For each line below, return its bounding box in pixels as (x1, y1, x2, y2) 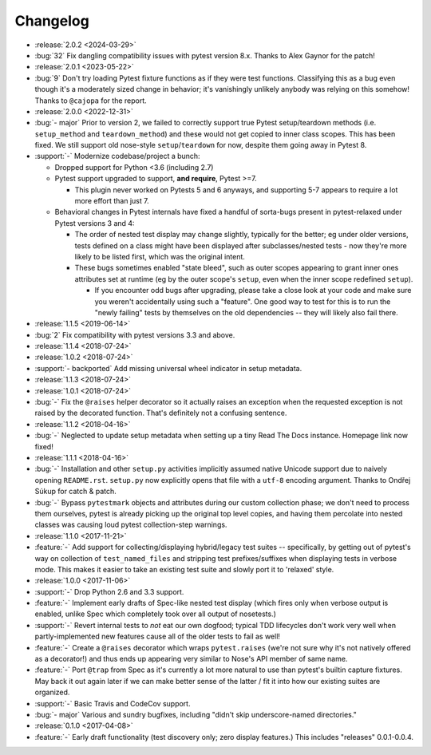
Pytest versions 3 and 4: (54, 218, 135, 227)
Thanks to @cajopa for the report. (34, 96, 147, 105)
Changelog (14, 12, 89, 30)
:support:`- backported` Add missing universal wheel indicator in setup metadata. (34, 363, 302, 373)
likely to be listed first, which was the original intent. (74, 251, 245, 261)
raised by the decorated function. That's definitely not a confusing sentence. (34, 408, 287, 418)
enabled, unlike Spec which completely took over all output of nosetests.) (34, 609, 277, 619)
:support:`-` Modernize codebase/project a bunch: (34, 152, 200, 161)
